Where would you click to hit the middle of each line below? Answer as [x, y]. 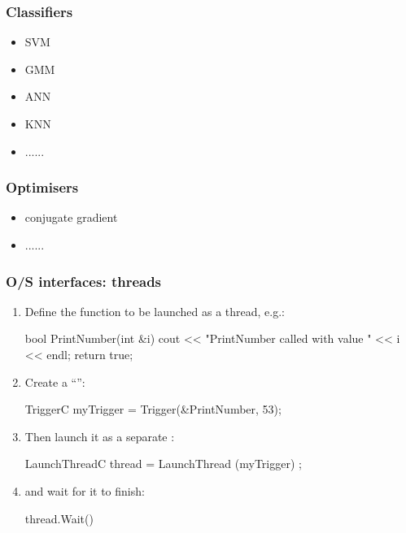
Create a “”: [55, 381]
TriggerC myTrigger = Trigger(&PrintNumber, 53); [153, 409]
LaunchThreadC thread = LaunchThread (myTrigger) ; [163, 464]
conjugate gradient [71, 217]
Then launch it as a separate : [100, 436]
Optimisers [42, 187]
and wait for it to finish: [85, 490]
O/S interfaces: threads [84, 281]
